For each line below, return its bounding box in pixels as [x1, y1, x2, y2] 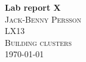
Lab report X [5, 1, 61, 13]
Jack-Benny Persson [5, 13, 82, 25]
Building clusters [5, 36, 72, 48]
